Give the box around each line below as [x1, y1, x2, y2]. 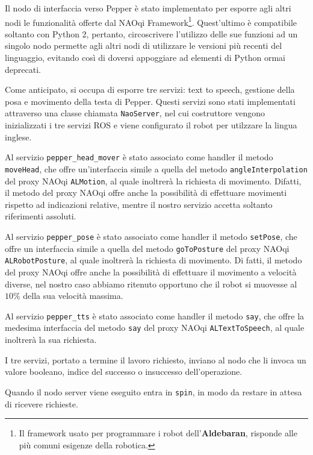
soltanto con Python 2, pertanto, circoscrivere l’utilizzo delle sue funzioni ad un [5, 27, 298, 40]
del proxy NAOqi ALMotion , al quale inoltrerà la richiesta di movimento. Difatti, [5, 174, 302, 187]
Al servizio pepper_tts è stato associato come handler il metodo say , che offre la [5, 309, 305, 322]
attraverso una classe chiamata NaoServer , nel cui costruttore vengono [5, 107, 265, 119]
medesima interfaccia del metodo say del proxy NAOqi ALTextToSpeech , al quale [5, 321, 305, 334]
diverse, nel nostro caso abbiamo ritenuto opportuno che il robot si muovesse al [5, 277, 297, 290]
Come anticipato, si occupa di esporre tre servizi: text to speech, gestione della [5, 83, 295, 96]
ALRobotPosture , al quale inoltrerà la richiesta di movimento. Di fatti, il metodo [5, 254, 302, 266]
